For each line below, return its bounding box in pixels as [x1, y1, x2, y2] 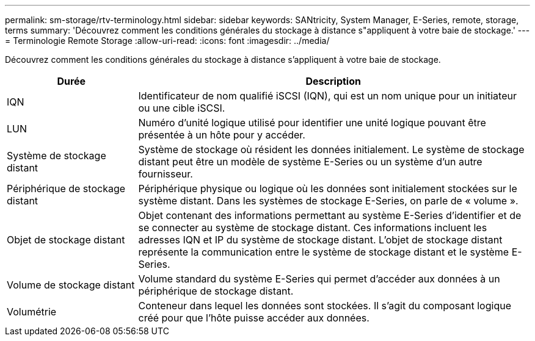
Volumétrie [7, 306, 57, 318]
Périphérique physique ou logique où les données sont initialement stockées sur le [138, 182, 517, 195]
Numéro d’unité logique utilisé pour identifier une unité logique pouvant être [138, 117, 486, 129]
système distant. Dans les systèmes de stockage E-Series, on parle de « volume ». [138, 195, 519, 207]
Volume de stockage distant [7, 279, 135, 291]
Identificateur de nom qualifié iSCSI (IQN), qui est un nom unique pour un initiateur [138, 90, 517, 102]
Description [305, 75, 361, 87]
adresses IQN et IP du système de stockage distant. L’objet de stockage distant [138, 234, 503, 246]
